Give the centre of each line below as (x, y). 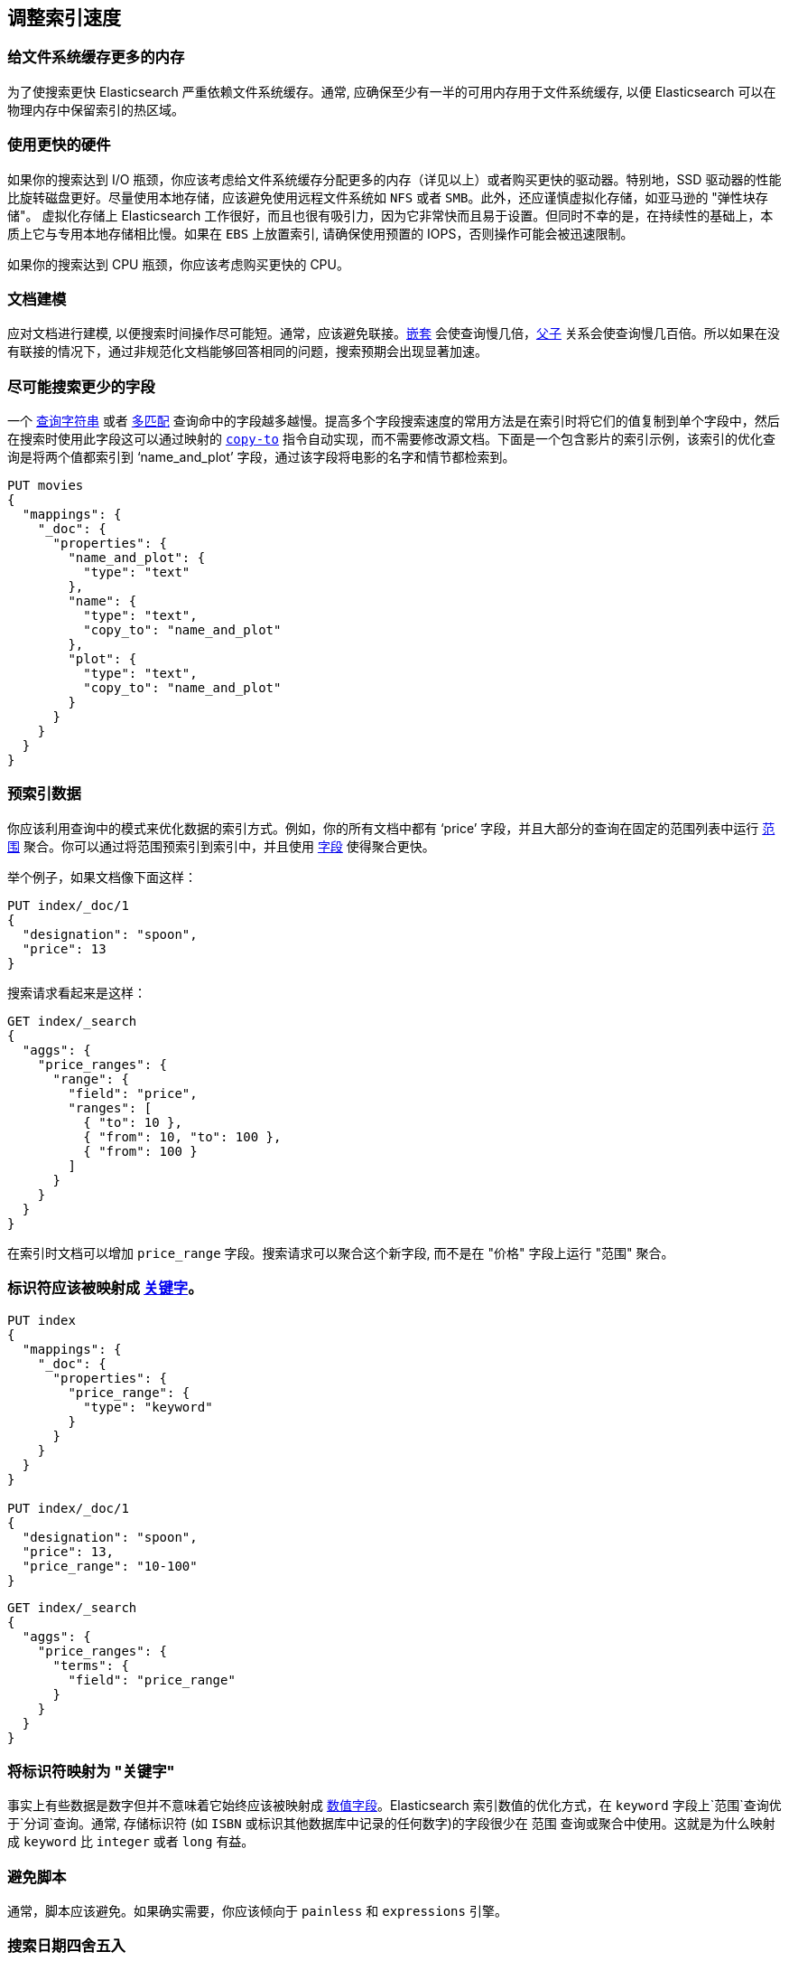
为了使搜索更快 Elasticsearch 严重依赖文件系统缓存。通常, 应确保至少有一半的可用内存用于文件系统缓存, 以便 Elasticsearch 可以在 (392, 91)
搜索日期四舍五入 (66, 1946)
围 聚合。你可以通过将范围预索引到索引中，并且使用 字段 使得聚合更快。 (221, 846)
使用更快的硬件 (59, 145)
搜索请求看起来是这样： (77, 992)
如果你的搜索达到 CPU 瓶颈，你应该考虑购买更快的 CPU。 (178, 264)
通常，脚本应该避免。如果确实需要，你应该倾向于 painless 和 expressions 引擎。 (257, 1911)
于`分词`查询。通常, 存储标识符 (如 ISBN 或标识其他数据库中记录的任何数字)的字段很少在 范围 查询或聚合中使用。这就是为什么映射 (391, 1824)
